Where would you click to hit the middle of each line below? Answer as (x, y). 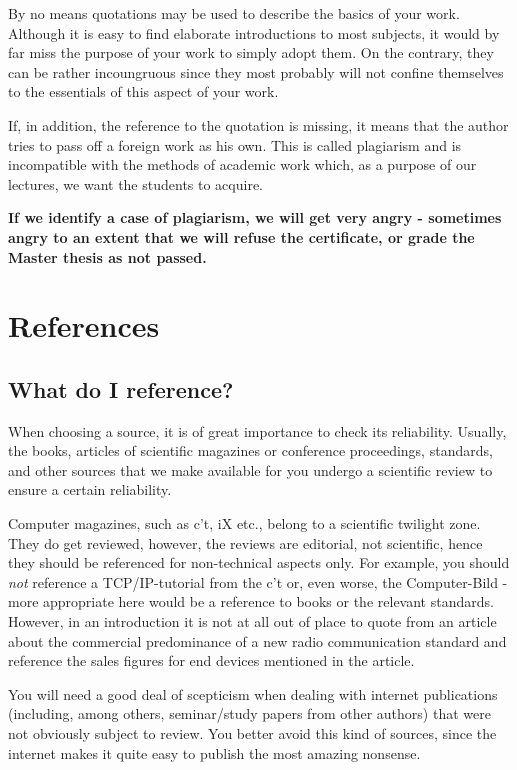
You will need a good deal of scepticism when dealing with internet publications (253, 693)
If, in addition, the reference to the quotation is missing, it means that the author (258, 124)
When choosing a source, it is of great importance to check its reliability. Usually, (257, 430)
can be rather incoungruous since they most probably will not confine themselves (256, 71)
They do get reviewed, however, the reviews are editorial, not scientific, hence (245, 542)
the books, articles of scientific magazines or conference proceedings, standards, (250, 450)
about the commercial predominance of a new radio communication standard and (257, 640)
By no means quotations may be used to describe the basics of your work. (234, 13)
